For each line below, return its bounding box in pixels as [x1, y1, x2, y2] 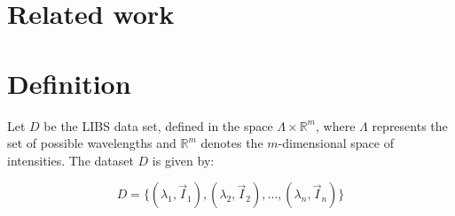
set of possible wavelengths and [7, 134, 177, 152]
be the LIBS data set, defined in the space [43, 116, 273, 135]
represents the [372, 116, 448, 135]
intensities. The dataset [7, 150, 134, 169]
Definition [7, 65, 131, 101]
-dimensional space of [278, 134, 394, 152]
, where [315, 116, 356, 135]
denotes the [200, 134, 263, 152]
